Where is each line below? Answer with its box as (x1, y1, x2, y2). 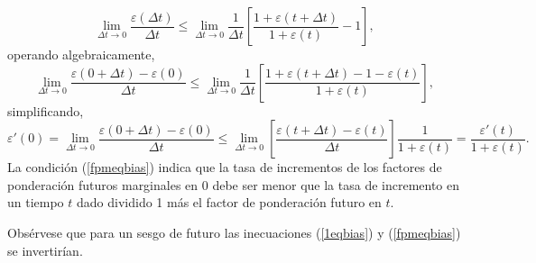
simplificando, (7, 101, 84, 120)
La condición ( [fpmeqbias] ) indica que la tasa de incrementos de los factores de (7, 158, 442, 177)
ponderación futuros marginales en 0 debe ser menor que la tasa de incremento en (7, 175, 460, 194)
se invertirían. (7, 240, 83, 259)
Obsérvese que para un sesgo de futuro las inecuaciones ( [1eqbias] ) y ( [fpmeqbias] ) (7, 222, 461, 241)
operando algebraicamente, (7, 45, 155, 63)
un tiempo (7, 193, 64, 212)
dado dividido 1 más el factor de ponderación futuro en (77, 193, 382, 212)
